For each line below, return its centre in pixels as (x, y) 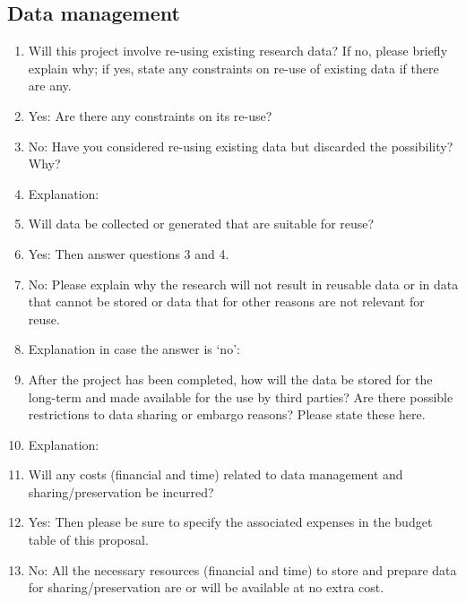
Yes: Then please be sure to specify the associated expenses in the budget (230, 522)
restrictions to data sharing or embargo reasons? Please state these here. (227, 414)
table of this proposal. (88, 540)
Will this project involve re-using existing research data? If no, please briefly (238, 51)
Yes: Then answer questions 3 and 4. (129, 253)
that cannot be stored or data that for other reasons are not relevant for (226, 301)
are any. (50, 86)
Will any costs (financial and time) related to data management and (216, 474)
